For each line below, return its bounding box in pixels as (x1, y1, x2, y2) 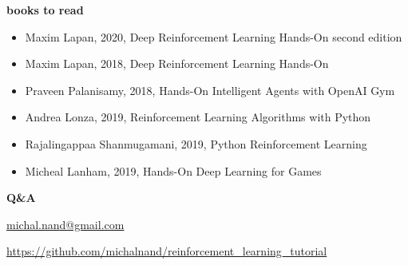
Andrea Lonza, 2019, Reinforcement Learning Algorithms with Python (25, 109, 371, 125)
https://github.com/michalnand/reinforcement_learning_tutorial (6, 243, 327, 259)
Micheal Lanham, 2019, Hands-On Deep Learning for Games (25, 162, 322, 179)
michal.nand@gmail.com (6, 216, 125, 232)
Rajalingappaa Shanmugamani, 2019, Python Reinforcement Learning (25, 135, 367, 152)
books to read (6, 2, 84, 18)
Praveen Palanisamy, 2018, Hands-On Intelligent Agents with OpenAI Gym (25, 81, 395, 98)
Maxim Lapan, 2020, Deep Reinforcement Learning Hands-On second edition (25, 28, 402, 45)
